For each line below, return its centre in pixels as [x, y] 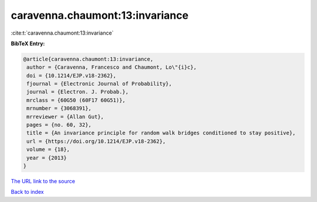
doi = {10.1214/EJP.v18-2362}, [72, 75]
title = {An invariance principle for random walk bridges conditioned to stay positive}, [161, 133]
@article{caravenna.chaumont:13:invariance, [88, 59]
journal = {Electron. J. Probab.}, [78, 92]
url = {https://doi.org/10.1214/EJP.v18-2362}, [96, 141]
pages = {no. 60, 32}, [59, 125]
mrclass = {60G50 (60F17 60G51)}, [76, 100]
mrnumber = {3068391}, [59, 108]
